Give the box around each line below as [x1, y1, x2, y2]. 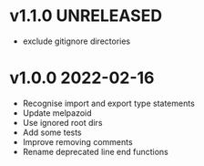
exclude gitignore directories [22, 36, 130, 47]
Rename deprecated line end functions [22, 146, 168, 157]
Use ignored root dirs [22, 117, 103, 128]
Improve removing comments [22, 136, 134, 147]
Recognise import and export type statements [22, 98, 196, 109]
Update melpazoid [22, 107, 93, 119]
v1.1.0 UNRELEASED [9, 5, 162, 26]
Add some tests [22, 127, 82, 138]
